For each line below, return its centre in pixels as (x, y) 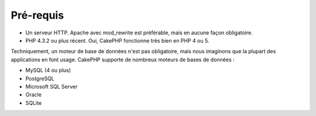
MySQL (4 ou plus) (48, 71)
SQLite (34, 103)
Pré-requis (37, 15)
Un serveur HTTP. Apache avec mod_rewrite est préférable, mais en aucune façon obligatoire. (139, 33)
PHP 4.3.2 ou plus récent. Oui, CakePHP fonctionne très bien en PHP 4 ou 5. (117, 40)
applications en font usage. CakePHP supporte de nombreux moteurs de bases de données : (123, 59)
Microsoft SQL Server (51, 86)
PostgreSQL (40, 78)
